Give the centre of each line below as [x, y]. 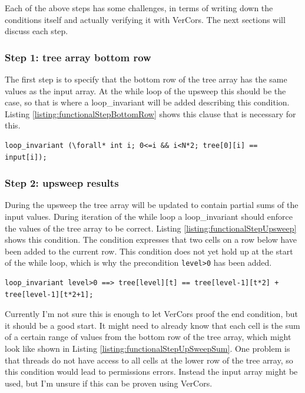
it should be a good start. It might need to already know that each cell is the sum [152, 325]
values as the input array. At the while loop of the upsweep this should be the [145, 90]
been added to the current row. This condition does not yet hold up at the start [149, 251]
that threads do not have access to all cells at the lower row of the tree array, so [149, 360]
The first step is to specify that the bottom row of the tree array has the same [146, 79]
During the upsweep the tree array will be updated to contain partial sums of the [152, 205]
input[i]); [26, 157]
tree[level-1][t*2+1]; [49, 294]
